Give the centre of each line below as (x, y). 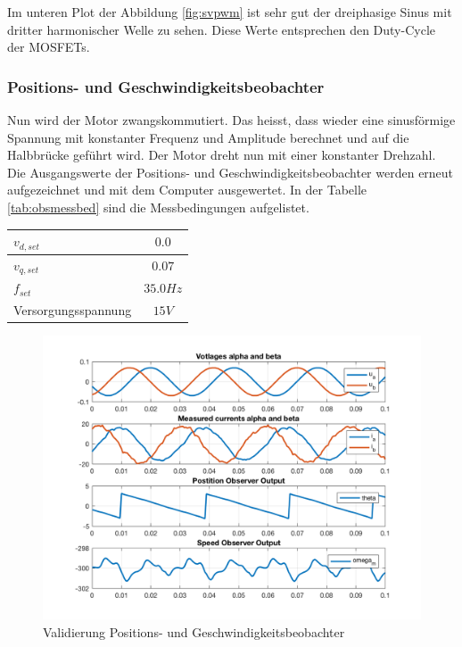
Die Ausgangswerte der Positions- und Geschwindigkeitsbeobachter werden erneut (231, 172)
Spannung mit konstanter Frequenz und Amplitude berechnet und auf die (208, 137)
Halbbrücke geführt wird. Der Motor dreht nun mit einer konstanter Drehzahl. (222, 155)
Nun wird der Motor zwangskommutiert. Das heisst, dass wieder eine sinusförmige (231, 120)
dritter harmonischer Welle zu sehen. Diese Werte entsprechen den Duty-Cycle (222, 29)
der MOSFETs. (49, 47)
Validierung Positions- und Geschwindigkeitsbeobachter (194, 632)
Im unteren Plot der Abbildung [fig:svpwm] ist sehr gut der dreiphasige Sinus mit (230, 12)
